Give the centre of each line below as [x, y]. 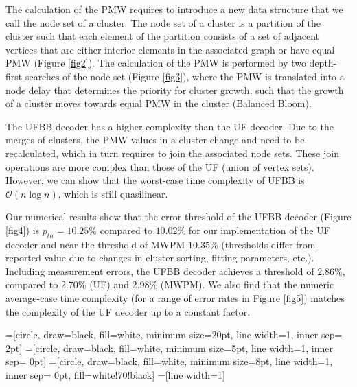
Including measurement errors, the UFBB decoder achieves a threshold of [160, 271]
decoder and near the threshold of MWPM [95, 244]
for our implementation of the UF [259, 230]
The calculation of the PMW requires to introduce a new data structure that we [174, 9]
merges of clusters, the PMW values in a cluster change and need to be [155, 140]
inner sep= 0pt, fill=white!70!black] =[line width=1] [115, 375]
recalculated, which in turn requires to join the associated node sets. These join [172, 153]
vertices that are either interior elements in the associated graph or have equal [170, 49]
